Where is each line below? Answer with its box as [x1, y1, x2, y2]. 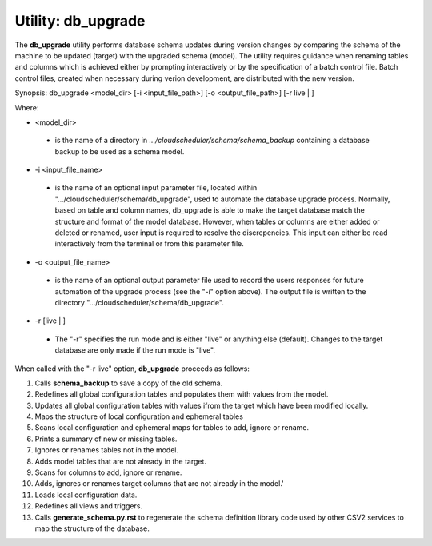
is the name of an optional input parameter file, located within [54, 183, 258, 193]
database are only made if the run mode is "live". [54, 345, 216, 355]
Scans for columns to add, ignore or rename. [34, 468, 182, 477]
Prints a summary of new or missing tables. [34, 434, 178, 444]
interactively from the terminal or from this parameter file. [54, 239, 244, 249]
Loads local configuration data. [34, 490, 138, 500]
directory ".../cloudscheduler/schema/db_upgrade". [54, 297, 224, 307]
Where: [14, 102, 39, 112]
